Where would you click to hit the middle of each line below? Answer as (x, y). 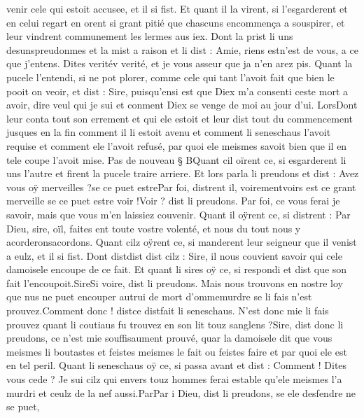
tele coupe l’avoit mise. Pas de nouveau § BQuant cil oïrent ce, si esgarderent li (176, 159)
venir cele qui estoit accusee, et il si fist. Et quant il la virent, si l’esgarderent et (177, 8)
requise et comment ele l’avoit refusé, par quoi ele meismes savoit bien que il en (177, 145)
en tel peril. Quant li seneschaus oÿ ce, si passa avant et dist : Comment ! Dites (177, 365)
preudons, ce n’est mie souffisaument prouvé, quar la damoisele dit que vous (169, 338)
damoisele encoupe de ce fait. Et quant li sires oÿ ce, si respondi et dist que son (177, 269)
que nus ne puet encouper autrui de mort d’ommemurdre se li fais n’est (159, 297)
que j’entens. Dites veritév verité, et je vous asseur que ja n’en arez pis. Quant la (180, 63)
